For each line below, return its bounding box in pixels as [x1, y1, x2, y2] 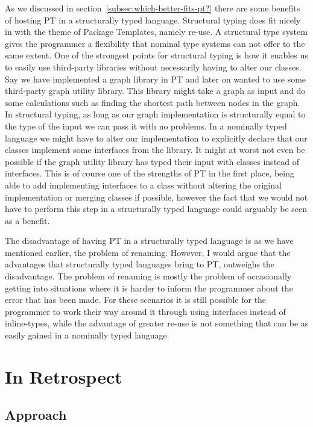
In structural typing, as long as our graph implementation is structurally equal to [5, 108, 306, 120]
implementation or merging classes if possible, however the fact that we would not [5, 190, 308, 203]
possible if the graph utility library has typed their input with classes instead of [5, 155, 300, 167]
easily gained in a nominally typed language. [5, 329, 169, 341]
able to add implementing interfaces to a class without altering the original [5, 178, 282, 191]
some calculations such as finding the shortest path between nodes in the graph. [5, 96, 300, 108]
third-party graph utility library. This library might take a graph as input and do [5, 84, 306, 97]
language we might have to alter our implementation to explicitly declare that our [5, 131, 308, 144]
